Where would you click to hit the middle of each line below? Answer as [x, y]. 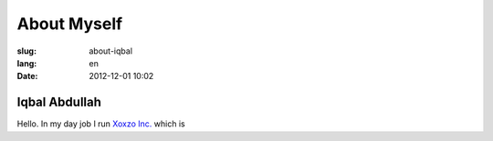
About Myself [70, 24]
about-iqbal [110, 51]
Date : [27, 76]
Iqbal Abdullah [59, 102]
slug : [26, 51]
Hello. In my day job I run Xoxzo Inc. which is [101, 124]
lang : [27, 63]
